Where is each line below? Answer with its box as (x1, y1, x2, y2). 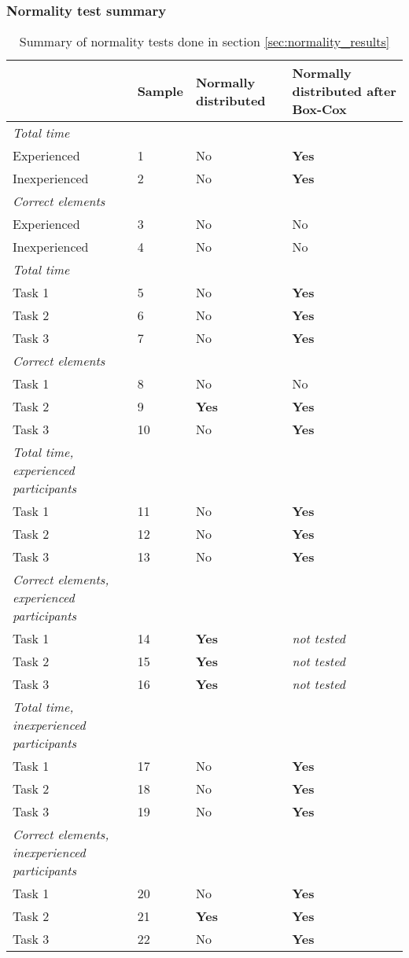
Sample (137, 82, 183, 101)
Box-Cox (292, 100, 347, 119)
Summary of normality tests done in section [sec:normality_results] (19, 32, 390, 51)
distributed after (292, 82, 396, 101)
